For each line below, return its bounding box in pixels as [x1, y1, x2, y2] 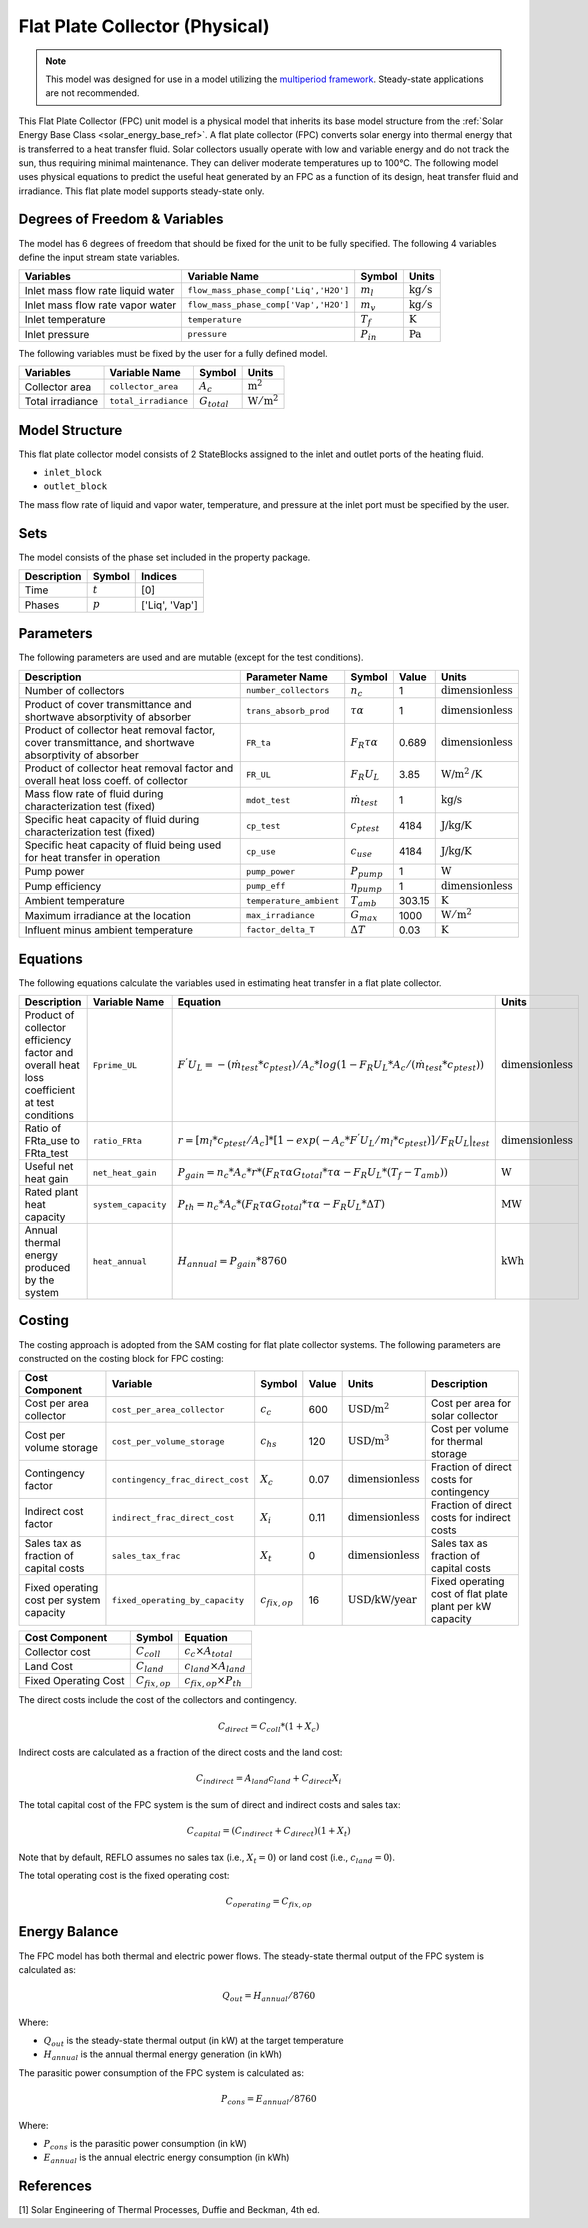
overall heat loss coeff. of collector [24, 774, 188, 788]
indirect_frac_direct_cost [111, 1512, 235, 1523]
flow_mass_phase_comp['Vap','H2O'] [187, 300, 350, 310]
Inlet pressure [24, 327, 90, 341]
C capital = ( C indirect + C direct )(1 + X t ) [186, 1825, 351, 1839]
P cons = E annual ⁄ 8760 [220, 2093, 317, 2107]
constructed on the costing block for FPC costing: [18, 1352, 224, 1364]
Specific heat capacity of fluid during [24, 813, 200, 827]
